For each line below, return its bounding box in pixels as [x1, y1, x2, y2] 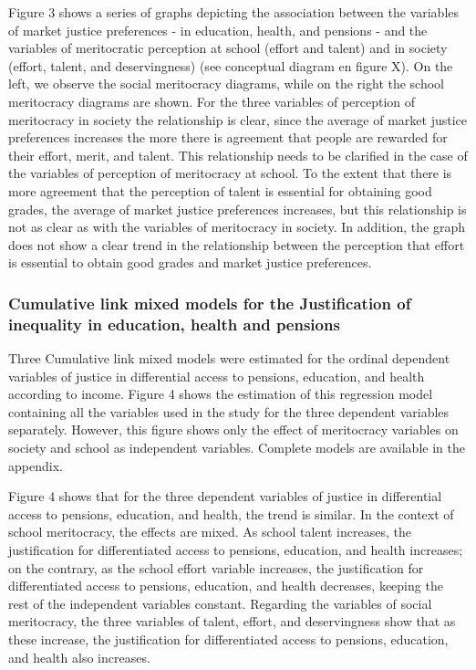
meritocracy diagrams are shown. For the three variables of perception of [8, 91, 416, 110]
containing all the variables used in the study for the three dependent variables [8, 402, 450, 421]
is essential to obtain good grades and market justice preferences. [8, 253, 372, 272]
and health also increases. [8, 647, 150, 666]
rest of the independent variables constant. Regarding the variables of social [8, 593, 432, 612]
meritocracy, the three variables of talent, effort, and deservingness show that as [8, 612, 456, 631]
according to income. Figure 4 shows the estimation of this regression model [8, 384, 433, 403]
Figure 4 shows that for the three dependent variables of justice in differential [8, 487, 442, 506]
